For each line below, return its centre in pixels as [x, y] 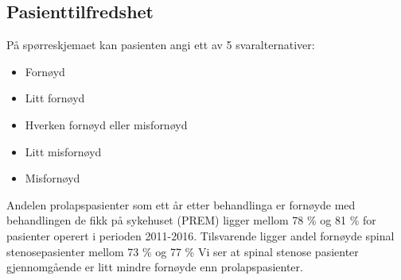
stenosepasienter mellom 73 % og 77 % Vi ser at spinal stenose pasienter [183, 251]
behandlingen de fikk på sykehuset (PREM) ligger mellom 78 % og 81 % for [191, 220]
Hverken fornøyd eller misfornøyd [106, 124]
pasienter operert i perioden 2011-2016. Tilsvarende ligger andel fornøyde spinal [200, 235]
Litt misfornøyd [63, 151]
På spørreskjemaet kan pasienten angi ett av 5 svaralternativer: [161, 45]
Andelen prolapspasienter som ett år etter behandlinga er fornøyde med [181, 204]
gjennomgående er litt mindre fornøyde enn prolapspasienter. [155, 267]
